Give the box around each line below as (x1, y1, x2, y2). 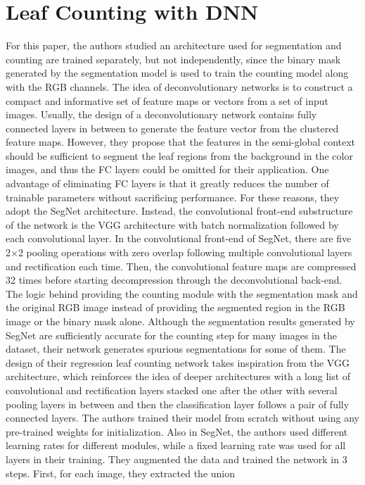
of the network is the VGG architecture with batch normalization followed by (6, 217, 339, 232)
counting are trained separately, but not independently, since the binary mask (6, 51, 341, 66)
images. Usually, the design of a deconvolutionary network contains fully (6, 107, 317, 122)
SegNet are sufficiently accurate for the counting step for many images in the (6, 327, 337, 342)
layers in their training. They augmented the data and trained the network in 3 (6, 451, 347, 466)
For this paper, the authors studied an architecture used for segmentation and (6, 38, 342, 53)
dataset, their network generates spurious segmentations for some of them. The (6, 341, 346, 356)
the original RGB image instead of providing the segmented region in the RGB (6, 300, 345, 315)
